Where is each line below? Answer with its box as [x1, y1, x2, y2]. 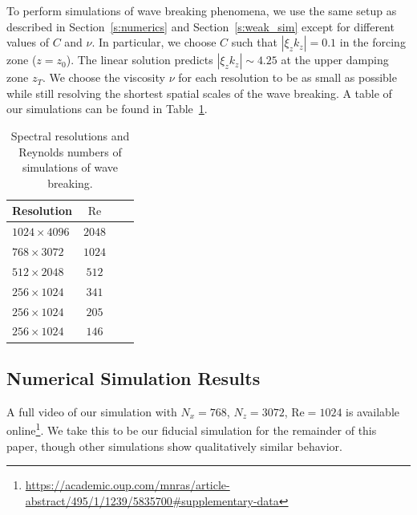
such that [231, 34, 277, 51]
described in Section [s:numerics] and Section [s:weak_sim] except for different [6, 18, 395, 34]
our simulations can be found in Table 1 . [6, 100, 208, 117]
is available [346, 403, 400, 420]
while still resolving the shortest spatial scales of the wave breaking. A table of [6, 84, 392, 101]
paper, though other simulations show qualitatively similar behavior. [6, 437, 342, 454]
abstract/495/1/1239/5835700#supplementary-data [25, 492, 279, 509]
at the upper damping [281, 51, 389, 68]
